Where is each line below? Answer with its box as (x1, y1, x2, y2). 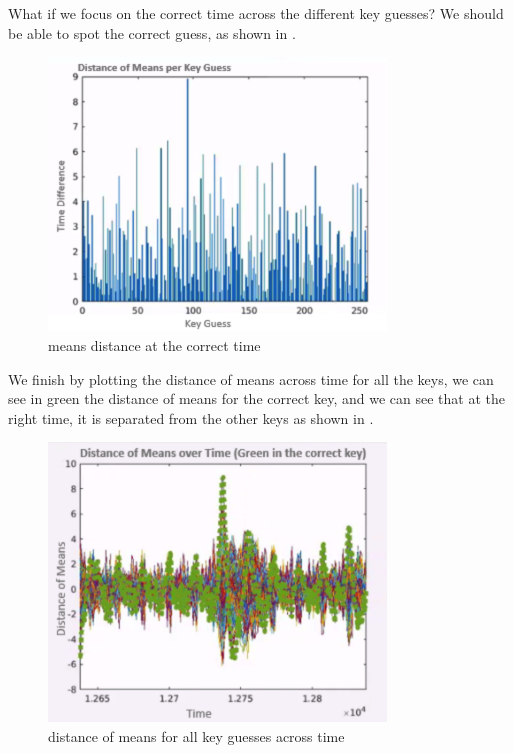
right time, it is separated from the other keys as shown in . (8, 407, 374, 428)
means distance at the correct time (48, 334, 261, 355)
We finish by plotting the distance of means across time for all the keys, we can (8, 368, 494, 389)
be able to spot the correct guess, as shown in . (8, 22, 296, 43)
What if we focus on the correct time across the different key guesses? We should (8, 3, 504, 23)
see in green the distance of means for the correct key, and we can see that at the (8, 388, 505, 409)
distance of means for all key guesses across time (48, 725, 345, 746)
